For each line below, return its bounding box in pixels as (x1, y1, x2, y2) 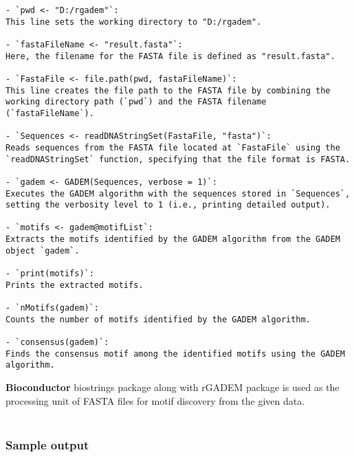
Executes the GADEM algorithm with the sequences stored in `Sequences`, (5, 188, 351, 199)
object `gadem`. (5, 245, 80, 256)
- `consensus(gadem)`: (5, 337, 109, 348)
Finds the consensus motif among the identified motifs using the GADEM (5, 348, 345, 359)
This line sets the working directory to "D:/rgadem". (5, 16, 262, 27)
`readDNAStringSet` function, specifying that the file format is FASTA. (5, 154, 351, 164)
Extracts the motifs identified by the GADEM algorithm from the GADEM (5, 234, 340, 245)
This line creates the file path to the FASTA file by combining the (5, 85, 331, 96)
